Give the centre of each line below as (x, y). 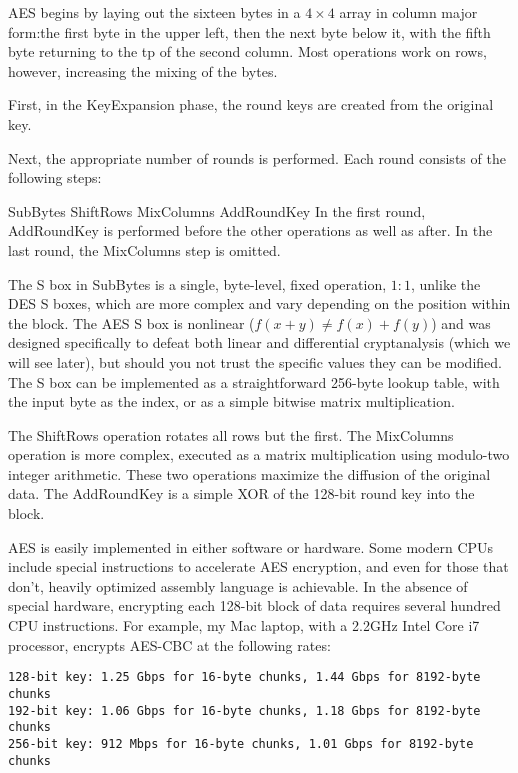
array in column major (408, 12)
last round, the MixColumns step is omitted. (144, 249)
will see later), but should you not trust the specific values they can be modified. (255, 361)
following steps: (55, 177)
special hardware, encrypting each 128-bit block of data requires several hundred (254, 605)
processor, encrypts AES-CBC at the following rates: (169, 644)
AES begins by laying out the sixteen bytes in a (154, 12)
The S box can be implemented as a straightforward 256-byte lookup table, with (254, 381)
